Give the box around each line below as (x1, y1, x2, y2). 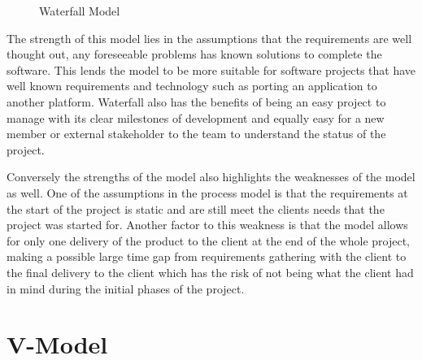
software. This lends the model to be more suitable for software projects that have (7, 61, 416, 78)
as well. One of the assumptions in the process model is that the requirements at (7, 184, 408, 201)
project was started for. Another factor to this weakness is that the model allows (7, 216, 408, 233)
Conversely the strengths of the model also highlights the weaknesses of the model (7, 168, 415, 185)
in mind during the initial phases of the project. (7, 280, 245, 297)
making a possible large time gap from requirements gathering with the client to (7, 248, 407, 265)
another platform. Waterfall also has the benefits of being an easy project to (7, 93, 386, 110)
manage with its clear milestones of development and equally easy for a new (7, 109, 385, 126)
